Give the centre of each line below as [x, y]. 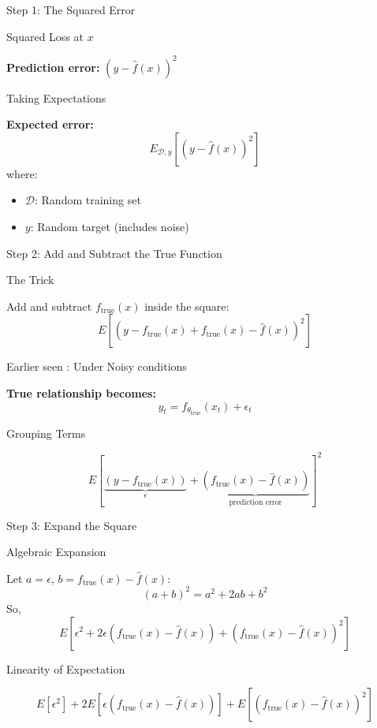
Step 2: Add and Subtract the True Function [114, 253]
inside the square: [187, 306]
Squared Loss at [45, 36]
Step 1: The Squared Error [71, 9]
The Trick [30, 280]
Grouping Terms [46, 433]
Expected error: [50, 124]
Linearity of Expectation [66, 668]
